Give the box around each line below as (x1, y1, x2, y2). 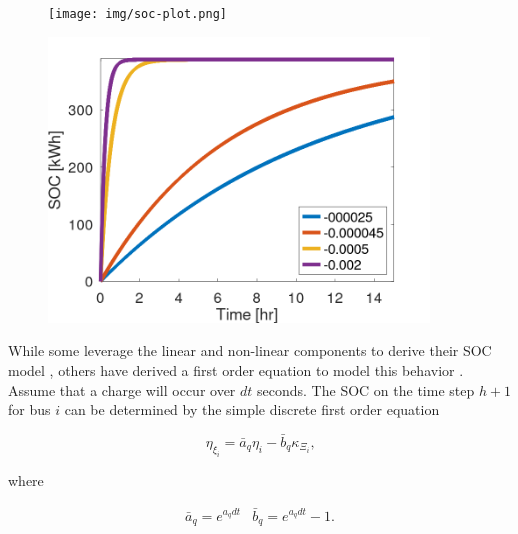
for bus (8, 399, 51, 420)
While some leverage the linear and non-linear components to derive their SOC (8, 340, 492, 361)
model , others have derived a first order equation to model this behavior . (8, 360, 464, 381)
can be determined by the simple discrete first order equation (64, 399, 440, 420)
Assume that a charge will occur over (8, 379, 236, 400)
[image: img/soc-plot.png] (48, 7, 227, 21)
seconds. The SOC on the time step (257, 379, 475, 400)
